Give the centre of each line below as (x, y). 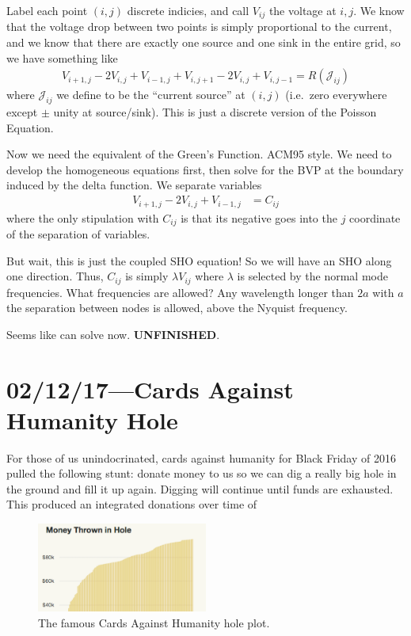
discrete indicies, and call (188, 10)
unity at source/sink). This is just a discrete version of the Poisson (215, 112)
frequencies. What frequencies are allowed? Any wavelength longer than (180, 292)
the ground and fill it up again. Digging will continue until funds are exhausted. (200, 488)
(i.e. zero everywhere (336, 95)
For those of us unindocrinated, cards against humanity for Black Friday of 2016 (201, 457)
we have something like (62, 57)
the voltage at (303, 10)
